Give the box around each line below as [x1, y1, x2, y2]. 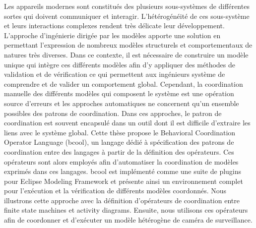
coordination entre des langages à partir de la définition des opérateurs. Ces [4, 146, 234, 157]
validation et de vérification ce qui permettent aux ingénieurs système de [4, 69, 225, 79]
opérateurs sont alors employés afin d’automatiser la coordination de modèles [4, 156, 239, 167]
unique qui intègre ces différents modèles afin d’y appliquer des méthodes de [4, 59, 235, 69]
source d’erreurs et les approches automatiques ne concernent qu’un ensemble [4, 98, 239, 108]
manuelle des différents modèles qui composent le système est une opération [4, 88, 234, 99]
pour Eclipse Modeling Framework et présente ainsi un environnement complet [4, 175, 243, 186]
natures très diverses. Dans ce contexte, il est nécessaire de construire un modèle [4, 49, 249, 59]
